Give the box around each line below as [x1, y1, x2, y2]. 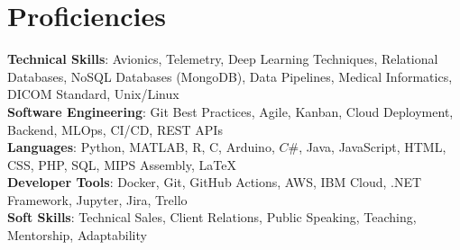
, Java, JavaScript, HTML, [299, 138, 446, 156]
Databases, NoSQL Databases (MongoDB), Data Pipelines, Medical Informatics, [7, 67, 453, 85]
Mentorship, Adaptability [7, 226, 147, 245]
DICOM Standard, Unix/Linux [7, 85, 179, 103]
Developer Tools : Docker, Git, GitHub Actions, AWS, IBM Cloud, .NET [7, 173, 422, 192]
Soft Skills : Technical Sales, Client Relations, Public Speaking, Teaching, [7, 208, 417, 227]
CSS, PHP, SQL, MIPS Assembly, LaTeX [7, 155, 236, 174]
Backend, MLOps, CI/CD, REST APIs [7, 120, 223, 138]
